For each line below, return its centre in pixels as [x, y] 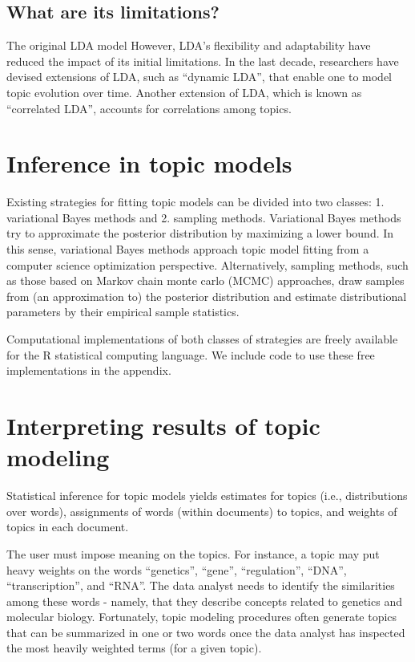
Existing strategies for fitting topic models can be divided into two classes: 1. [195, 202]
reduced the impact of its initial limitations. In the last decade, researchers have [203, 61]
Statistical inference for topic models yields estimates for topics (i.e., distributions [207, 495]
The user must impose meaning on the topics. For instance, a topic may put [193, 553]
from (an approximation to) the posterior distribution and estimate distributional [207, 296]
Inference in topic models [149, 163]
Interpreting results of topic [163, 426]
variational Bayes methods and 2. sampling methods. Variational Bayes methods [204, 217]
